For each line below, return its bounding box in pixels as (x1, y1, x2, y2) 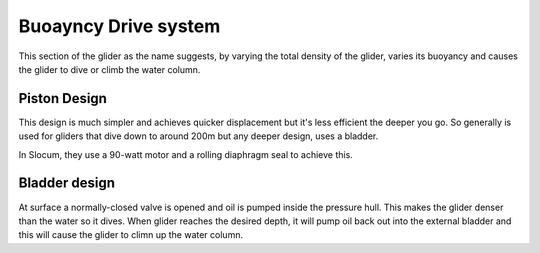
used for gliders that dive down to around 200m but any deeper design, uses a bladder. (18, 130, 379, 142)
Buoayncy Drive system (18, 15, 221, 37)
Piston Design (18, 90, 107, 107)
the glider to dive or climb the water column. (18, 63, 201, 75)
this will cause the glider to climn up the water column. (18, 229, 244, 241)
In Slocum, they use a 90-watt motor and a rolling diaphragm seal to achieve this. (18, 148, 354, 160)
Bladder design (18, 175, 115, 192)
